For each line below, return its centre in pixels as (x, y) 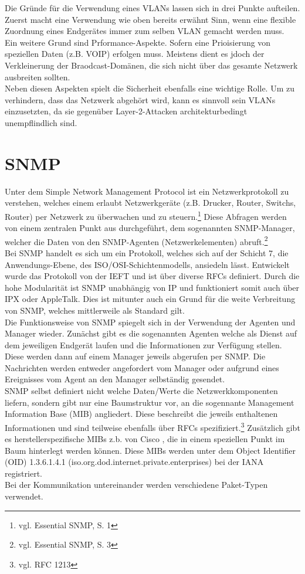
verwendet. (24, 496)
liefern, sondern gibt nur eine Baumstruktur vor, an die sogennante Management (150, 402)
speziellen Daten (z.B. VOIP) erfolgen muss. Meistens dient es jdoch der (135, 54)
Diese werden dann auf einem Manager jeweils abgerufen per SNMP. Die (135, 356)
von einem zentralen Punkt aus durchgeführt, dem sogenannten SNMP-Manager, (150, 228)
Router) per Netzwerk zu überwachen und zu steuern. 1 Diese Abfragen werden (146, 215)
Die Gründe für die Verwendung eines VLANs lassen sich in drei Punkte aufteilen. (152, 8)
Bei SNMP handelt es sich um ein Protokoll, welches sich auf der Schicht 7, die (147, 252)
